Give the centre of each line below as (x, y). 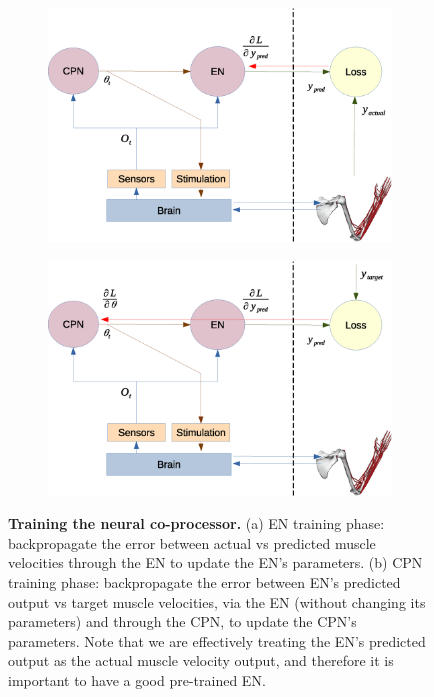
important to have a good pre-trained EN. (137, 679)
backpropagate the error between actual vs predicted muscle (192, 542)
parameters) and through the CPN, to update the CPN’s (182, 621)
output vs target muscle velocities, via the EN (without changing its (217, 601)
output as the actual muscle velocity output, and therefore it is (201, 660)
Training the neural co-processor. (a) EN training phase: (196, 523)
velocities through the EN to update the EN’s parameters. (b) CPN (215, 562)
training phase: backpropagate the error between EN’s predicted (204, 581)
